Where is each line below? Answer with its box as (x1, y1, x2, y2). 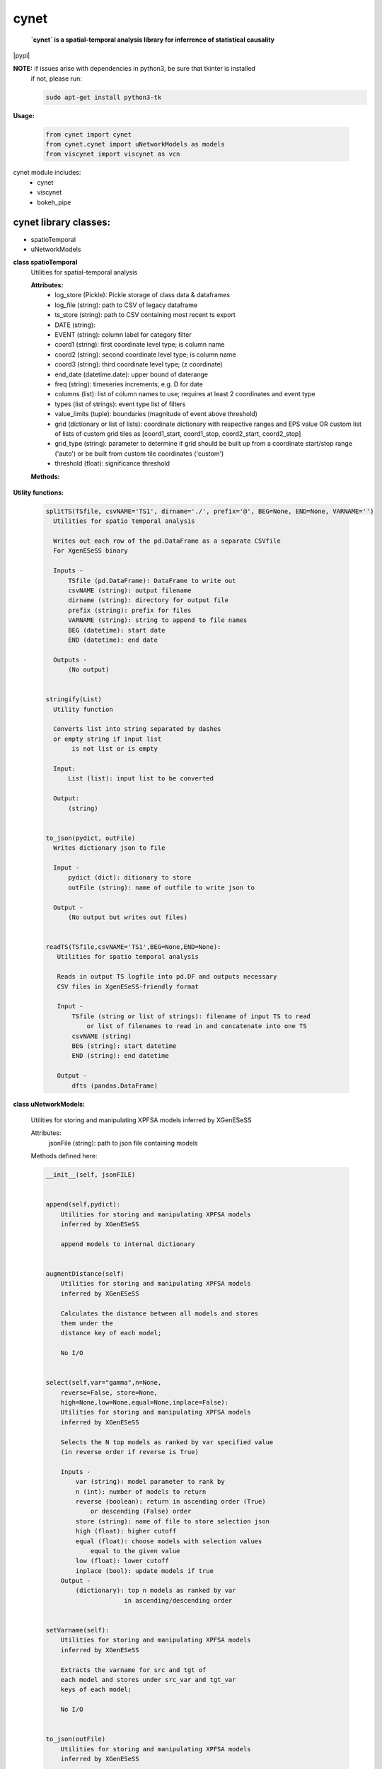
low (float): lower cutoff (75, 1557, 169, 1565)
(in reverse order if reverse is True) (60, 1448, 199, 1456)
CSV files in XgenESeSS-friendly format (57, 982, 199, 991)
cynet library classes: (13, 217, 111, 229)
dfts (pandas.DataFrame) (71, 1081, 158, 1090)
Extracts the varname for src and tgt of (60, 1666, 207, 1673)
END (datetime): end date (68, 635, 158, 644)
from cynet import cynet (45, 130, 132, 138)
